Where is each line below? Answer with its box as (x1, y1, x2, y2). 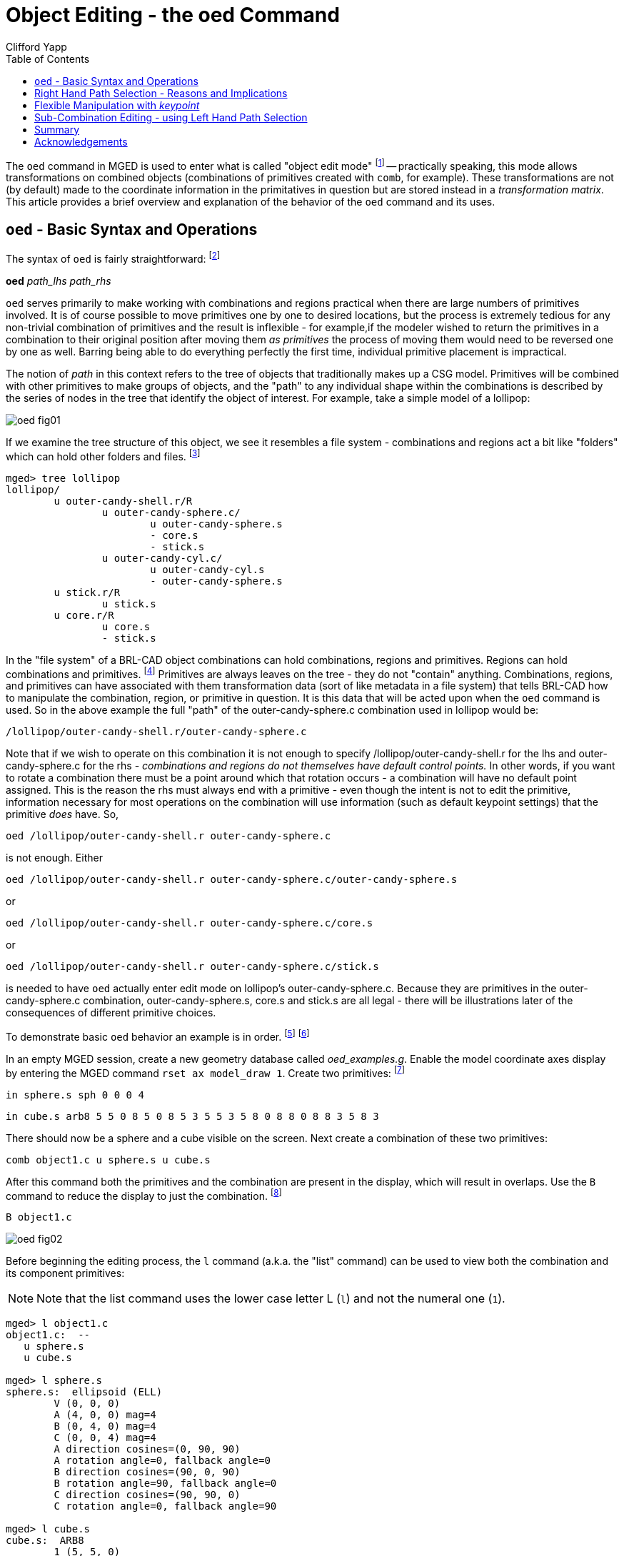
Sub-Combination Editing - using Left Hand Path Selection (34, 111, 308, 123)
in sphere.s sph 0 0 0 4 (6, 1088, 144, 1101)
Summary (34, 123, 80, 136)
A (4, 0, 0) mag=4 (54, 1409, 156, 1421)
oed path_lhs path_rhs (6, 274, 111, 287)
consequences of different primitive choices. (6, 1006, 216, 1019)
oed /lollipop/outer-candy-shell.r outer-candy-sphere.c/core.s (6, 917, 373, 929)
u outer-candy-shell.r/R (54, 495, 193, 507)
